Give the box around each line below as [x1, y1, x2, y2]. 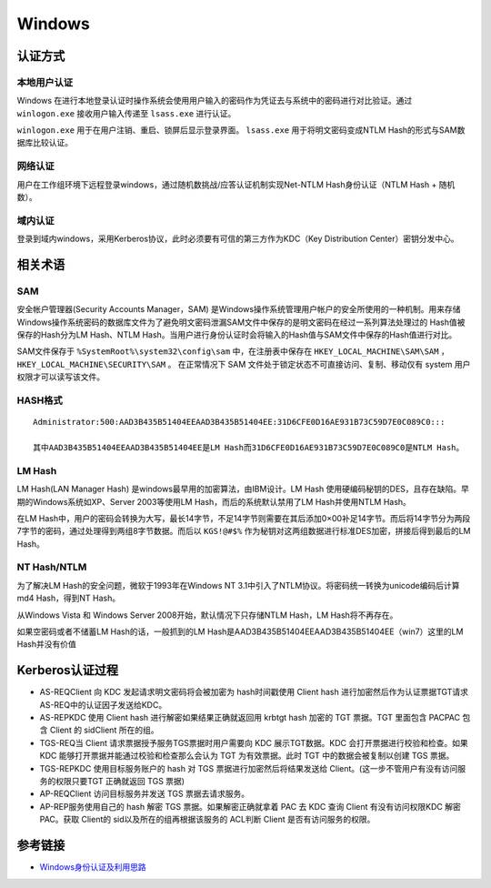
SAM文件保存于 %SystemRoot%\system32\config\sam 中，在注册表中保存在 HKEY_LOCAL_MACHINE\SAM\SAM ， [16, 346, 449, 357]
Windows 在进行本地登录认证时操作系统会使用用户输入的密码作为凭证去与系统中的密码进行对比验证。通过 [16, 96, 413, 106]
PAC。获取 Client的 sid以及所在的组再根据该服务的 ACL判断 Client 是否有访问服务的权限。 [39, 814, 376, 825]
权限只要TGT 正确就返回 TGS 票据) [55, 776, 185, 787]
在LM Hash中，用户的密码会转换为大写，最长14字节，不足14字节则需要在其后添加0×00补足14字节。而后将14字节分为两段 [16, 512, 471, 523]
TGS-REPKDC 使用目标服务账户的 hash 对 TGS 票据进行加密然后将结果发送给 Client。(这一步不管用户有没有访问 [39, 762, 458, 773]
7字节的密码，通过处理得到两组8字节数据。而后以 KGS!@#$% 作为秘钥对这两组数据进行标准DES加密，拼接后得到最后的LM [16, 526, 471, 537]
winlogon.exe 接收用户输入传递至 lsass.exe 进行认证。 [16, 107, 236, 118]
